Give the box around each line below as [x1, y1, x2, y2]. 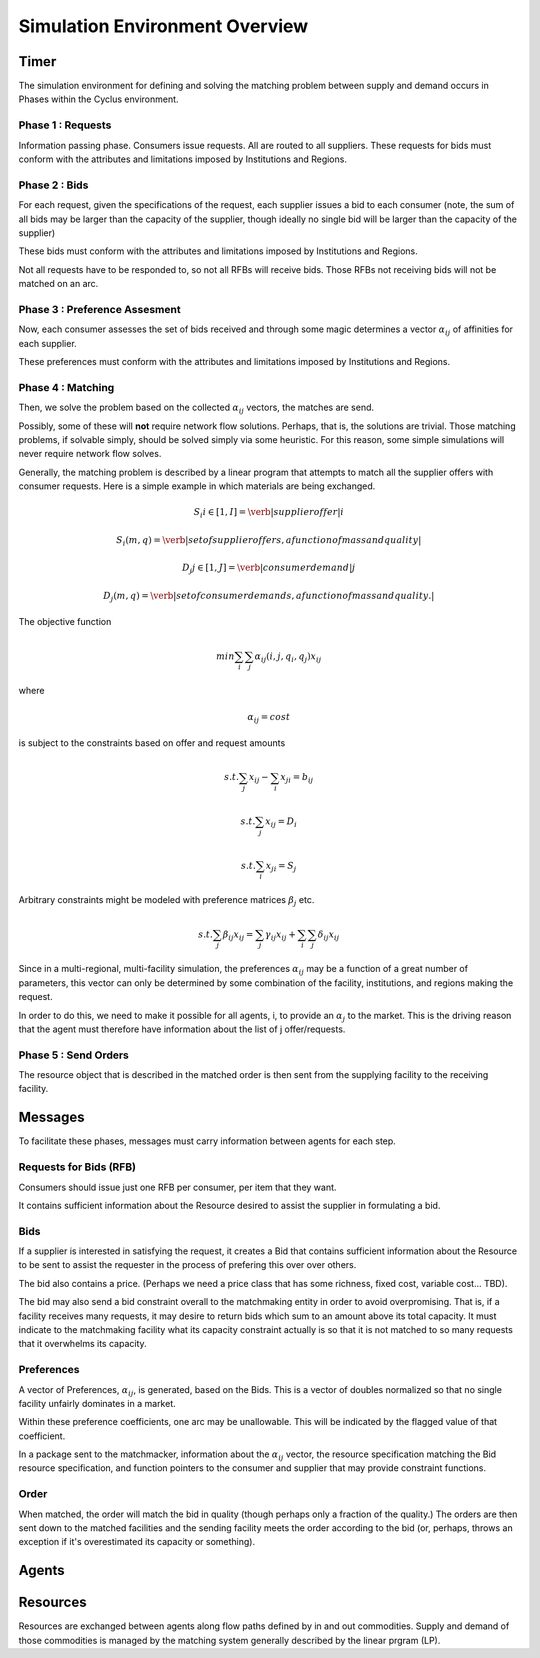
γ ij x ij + [265, 928, 297, 942]
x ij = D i [265, 815, 298, 829]
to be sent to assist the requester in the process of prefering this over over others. [18, 1259, 357, 1271]
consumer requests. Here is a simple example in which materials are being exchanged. [18, 480, 376, 492]
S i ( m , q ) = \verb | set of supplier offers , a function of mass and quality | [116, 534, 422, 548]
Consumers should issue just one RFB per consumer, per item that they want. [18, 1181, 337, 1193]
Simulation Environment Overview [18, 15, 309, 37]
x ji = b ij [280, 771, 314, 785]
